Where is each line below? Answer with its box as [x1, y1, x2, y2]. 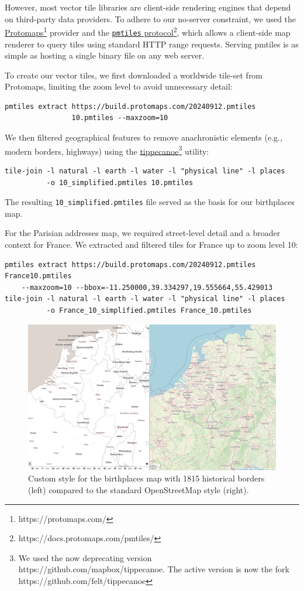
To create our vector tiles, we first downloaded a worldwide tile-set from [5, 69, 263, 81]
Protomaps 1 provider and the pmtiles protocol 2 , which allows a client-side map [5, 25, 291, 38]
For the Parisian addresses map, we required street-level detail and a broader [5, 227, 281, 239]
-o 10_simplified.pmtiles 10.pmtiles [46, 178, 194, 187]
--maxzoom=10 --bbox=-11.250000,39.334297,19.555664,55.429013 [21, 283, 273, 292]
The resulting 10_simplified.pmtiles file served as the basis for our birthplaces [5, 196, 295, 208]
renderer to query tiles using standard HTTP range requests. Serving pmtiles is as [5, 37, 299, 50]
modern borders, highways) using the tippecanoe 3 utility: [5, 143, 209, 157]
